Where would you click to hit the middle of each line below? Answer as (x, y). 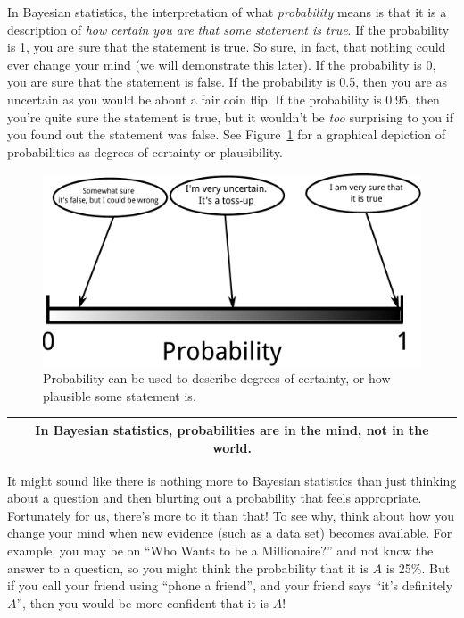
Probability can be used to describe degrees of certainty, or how (217, 378)
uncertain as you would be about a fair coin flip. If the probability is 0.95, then (224, 99)
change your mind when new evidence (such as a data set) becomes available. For (230, 533)
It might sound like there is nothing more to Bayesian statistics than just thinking (232, 480)
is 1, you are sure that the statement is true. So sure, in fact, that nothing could (227, 47)
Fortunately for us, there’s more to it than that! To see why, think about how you (231, 515)
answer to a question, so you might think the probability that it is (188, 568)
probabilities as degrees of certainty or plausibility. (145, 151)
